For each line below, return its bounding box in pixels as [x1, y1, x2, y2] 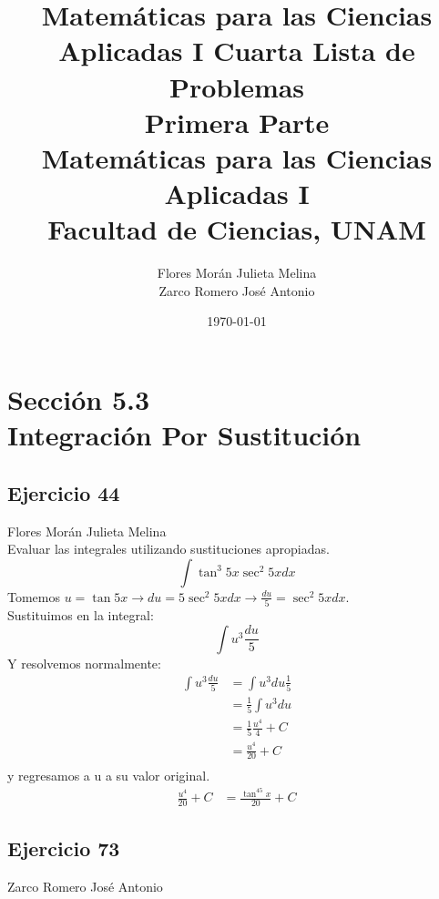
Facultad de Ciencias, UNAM [47, 210, 426, 248]
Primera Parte [144, 103, 330, 140]
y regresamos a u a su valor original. [7, 766, 210, 785]
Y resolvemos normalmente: [7, 653, 161, 672]
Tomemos [7, 587, 61, 606]
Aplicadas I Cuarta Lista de [58, 32, 415, 69]
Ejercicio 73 [7, 834, 120, 863]
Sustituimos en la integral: [7, 606, 154, 625]
